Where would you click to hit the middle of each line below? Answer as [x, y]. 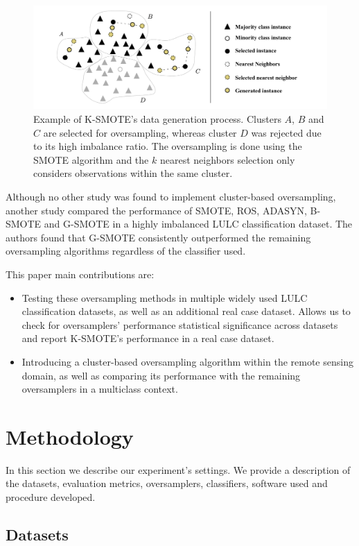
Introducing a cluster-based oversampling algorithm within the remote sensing [187, 361]
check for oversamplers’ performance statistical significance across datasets [180, 324]
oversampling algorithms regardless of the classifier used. [126, 251]
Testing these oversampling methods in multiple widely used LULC [165, 297]
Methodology [70, 436]
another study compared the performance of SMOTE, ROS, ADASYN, [156, 210]
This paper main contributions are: [80, 274]
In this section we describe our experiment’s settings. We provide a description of [178, 469]
